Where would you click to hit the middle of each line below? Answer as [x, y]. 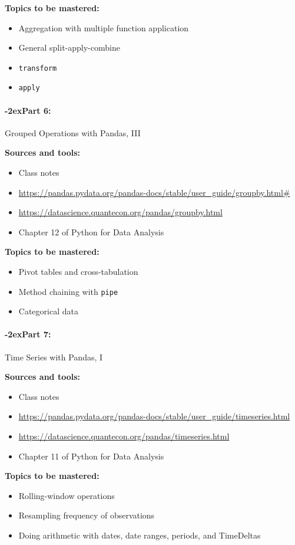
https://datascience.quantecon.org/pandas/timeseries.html [124, 436]
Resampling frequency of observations [87, 515]
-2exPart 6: [28, 110]
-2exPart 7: [28, 334]
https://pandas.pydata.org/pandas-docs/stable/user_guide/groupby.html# [154, 192]
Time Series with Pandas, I [54, 357]
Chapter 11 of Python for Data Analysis [91, 456]
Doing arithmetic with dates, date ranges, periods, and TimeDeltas [140, 535]
